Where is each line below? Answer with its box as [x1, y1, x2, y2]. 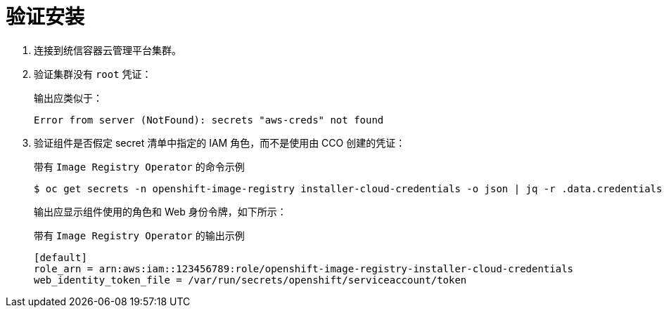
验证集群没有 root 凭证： [34, 67, 152, 80]
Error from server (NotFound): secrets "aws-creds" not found [34, 114, 384, 126]
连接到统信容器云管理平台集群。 [34, 44, 181, 56]
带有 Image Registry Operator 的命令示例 [34, 160, 245, 173]
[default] [34, 251, 87, 263]
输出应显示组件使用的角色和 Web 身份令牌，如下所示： [34, 205, 287, 218]
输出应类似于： [34, 91, 103, 104]
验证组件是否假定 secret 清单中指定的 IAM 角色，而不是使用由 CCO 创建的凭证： [34, 136, 406, 149]
